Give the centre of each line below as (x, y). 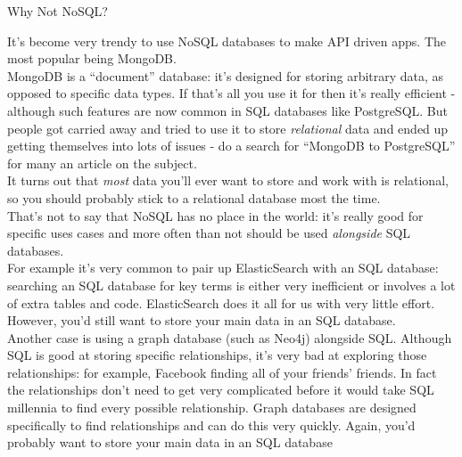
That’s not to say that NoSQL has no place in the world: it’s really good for (215, 215)
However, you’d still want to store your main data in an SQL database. (202, 320)
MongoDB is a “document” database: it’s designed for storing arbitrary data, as (226, 75)
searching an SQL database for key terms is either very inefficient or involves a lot (231, 285)
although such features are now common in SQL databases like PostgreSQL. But (227, 110)
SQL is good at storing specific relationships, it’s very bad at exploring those (217, 355)
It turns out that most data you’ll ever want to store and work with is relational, (228, 180)
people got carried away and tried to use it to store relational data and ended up (228, 128)
